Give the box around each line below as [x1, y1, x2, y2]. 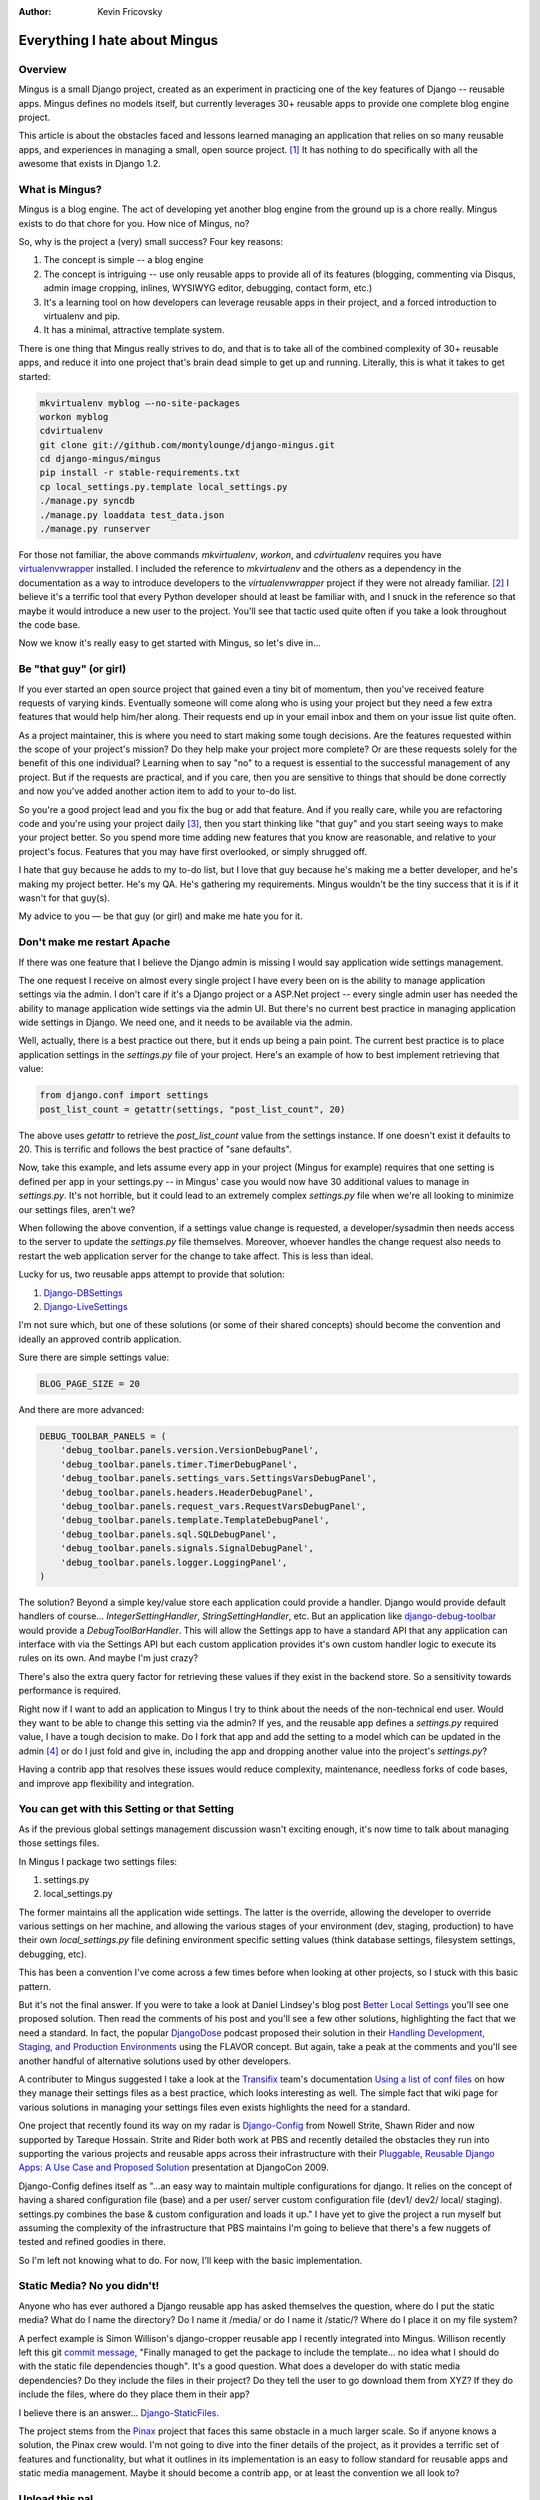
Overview [18, 62, 67, 76]
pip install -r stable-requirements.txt [39, 467, 240, 479]
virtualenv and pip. [43, 310, 121, 322]
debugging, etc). [18, 1948, 87, 1960]
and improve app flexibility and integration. [18, 1777, 195, 1789]
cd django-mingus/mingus [39, 453, 162, 465]
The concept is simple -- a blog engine [43, 254, 204, 266]
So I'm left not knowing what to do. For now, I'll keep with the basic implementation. [18, 2254, 363, 2266]
